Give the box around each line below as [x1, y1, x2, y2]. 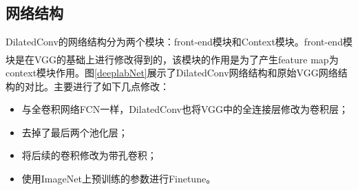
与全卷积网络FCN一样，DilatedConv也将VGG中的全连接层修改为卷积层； [21, 102, 349, 116]
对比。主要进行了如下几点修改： [24, 78, 169, 93]
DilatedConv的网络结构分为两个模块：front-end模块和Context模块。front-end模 [6, 34, 352, 49]
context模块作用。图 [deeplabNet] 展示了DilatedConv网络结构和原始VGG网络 [6, 65, 338, 79]
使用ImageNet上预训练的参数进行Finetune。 [21, 171, 216, 185]
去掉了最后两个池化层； [21, 125, 128, 139]
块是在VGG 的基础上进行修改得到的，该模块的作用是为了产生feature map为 [6, 52, 339, 66]
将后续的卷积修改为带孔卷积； [21, 148, 157, 162]
